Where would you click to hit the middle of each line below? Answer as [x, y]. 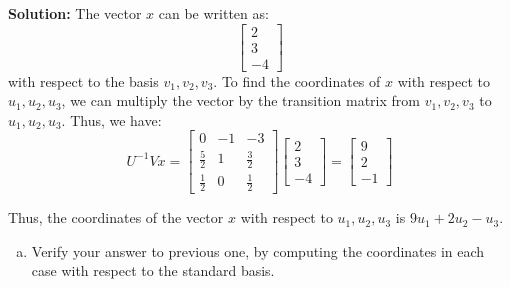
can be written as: [213, 13]
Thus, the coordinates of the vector [116, 217]
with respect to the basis [83, 80]
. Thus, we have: [111, 119]
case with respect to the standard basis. [153, 270]
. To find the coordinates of [297, 80]
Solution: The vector [75, 13]
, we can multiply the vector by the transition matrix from [240, 100]
